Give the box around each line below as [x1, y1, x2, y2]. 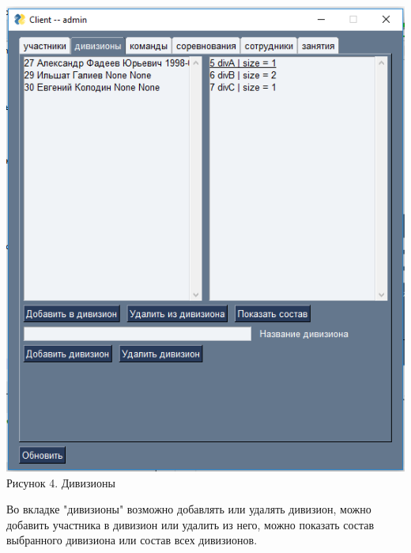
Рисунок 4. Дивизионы [6, 474, 115, 491]
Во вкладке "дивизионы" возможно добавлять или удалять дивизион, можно [6, 501, 371, 517]
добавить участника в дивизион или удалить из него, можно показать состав [6, 516, 375, 532]
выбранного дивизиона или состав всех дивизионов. [6, 532, 258, 548]
